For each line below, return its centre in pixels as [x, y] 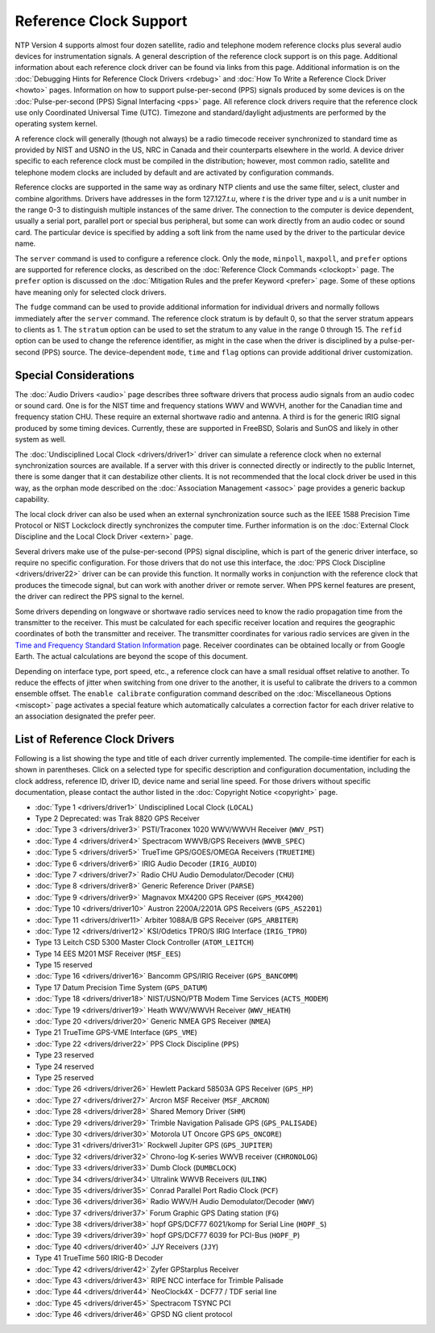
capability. [32, 499]
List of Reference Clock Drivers [95, 739]
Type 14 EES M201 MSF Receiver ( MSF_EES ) [108, 954]
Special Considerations [75, 375]
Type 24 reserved [64, 1066]
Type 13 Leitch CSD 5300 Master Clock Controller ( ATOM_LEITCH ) [145, 942]
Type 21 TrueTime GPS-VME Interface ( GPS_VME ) [116, 1033]
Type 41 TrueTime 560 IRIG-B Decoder [99, 1258]
